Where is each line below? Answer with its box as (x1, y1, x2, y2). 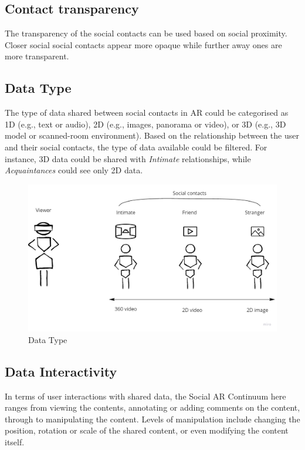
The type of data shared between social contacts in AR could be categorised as (5, 106, 289, 119)
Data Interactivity (5, 362, 117, 380)
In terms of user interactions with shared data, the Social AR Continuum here (5, 389, 286, 402)
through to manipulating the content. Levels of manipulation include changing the (5, 412, 300, 425)
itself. (5, 436, 25, 448)
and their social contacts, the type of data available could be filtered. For (5, 140, 267, 153)
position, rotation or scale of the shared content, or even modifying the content (5, 424, 289, 436)
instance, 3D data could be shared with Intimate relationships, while (5, 152, 251, 164)
